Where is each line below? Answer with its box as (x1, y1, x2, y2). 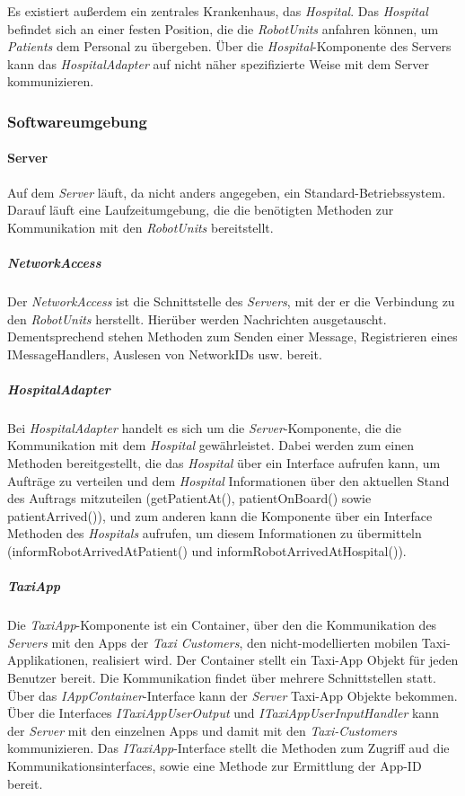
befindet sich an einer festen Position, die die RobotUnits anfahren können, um (7, 19, 439, 38)
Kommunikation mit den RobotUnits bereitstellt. (7, 217, 274, 236)
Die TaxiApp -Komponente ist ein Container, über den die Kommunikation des (7, 615, 437, 634)
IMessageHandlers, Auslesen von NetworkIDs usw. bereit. (7, 344, 322, 363)
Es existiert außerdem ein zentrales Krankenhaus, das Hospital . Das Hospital (7, 2, 428, 20)
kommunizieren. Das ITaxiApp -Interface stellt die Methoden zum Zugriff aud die (7, 739, 450, 757)
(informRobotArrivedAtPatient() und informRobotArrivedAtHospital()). (7, 542, 407, 561)
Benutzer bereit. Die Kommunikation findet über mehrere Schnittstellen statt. (7, 668, 436, 686)
